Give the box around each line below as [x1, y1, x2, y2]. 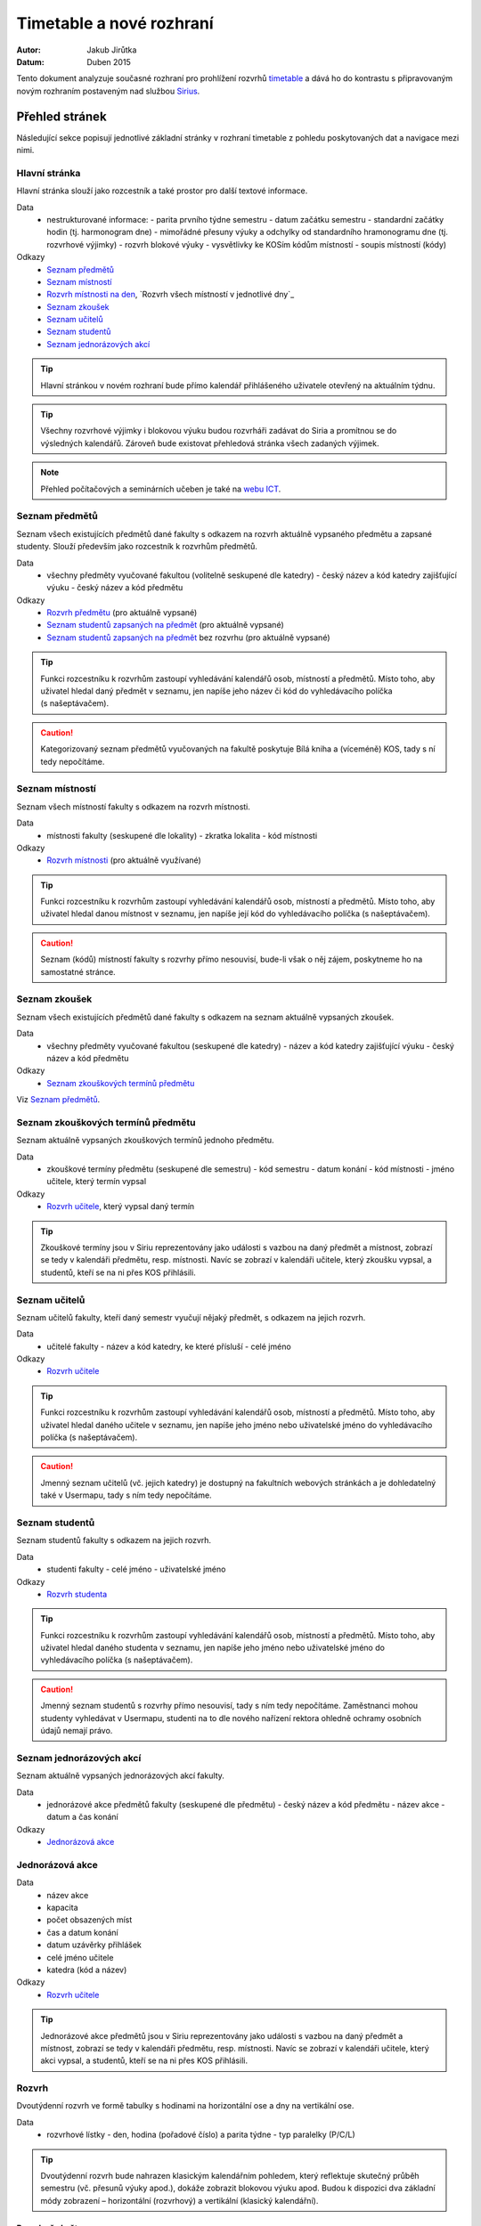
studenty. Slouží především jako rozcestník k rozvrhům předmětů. [16, 541, 257, 552]
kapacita [46, 1902, 79, 1913]
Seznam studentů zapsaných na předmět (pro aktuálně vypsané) [46, 620, 284, 630]
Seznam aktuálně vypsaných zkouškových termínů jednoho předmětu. [16, 1135, 275, 1146]
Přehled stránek [16, 109, 107, 124]
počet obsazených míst [46, 1914, 133, 1925]
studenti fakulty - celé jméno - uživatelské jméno [46, 1564, 226, 1575]
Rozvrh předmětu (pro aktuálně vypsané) [46, 607, 198, 618]
